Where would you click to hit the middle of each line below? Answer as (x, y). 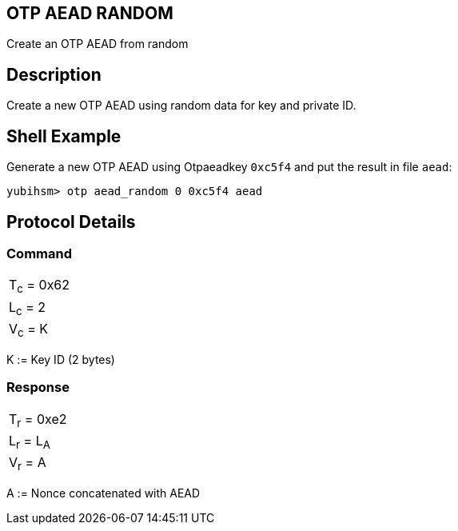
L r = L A (30, 442)
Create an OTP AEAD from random (98, 44)
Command (39, 253)
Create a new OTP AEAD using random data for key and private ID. (181, 106)
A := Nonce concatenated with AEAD (104, 493)
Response (38, 387)
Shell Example (64, 136)
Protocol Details (71, 222)
